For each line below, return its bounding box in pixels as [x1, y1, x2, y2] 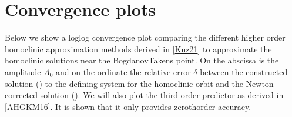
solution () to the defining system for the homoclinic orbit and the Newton [5, 77, 274, 89]
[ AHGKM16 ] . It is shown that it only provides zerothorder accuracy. [5, 100, 251, 112]
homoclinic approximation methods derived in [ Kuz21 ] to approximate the [5, 42, 272, 55]
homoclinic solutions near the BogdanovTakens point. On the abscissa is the [5, 54, 279, 66]
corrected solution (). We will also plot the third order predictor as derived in [5, 89, 284, 101]
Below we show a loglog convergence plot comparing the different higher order [5, 31, 286, 44]
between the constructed [200, 65, 288, 78]
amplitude [5, 65, 41, 78]
